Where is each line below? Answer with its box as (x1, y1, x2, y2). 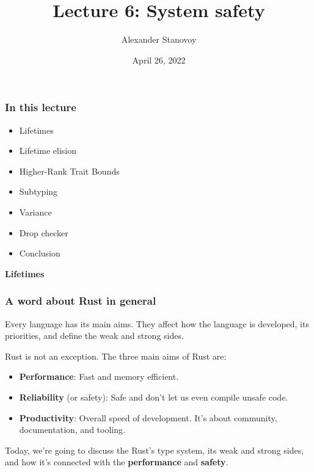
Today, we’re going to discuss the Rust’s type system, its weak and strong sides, (5, 443, 304, 456)
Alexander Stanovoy (121, 33, 197, 46)
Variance (19, 205, 52, 218)
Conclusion (19, 247, 60, 260)
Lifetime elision (19, 144, 77, 157)
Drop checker (19, 226, 68, 239)
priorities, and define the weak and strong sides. (5, 329, 184, 342)
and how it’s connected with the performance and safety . (5, 456, 228, 468)
